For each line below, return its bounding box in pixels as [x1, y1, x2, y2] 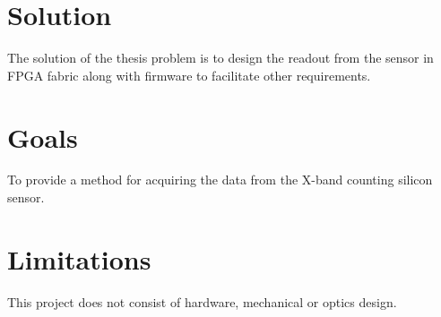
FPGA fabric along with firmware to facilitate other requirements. [7, 65, 371, 84]
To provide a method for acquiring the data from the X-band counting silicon [7, 170, 433, 189]
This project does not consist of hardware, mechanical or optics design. [7, 292, 397, 311]
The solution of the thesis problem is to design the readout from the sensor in [7, 48, 434, 67]
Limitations [7, 240, 151, 277]
